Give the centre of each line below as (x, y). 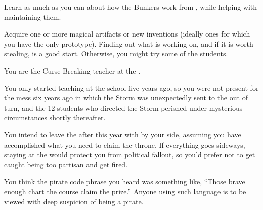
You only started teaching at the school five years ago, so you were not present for (131, 87)
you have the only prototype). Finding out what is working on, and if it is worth (129, 43)
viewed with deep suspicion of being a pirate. (74, 201)
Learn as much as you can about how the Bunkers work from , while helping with (131, 7)
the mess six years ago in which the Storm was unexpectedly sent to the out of (126, 98)
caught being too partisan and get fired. (66, 164)
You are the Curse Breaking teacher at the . (72, 70)
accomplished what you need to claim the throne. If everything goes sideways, (125, 144)
